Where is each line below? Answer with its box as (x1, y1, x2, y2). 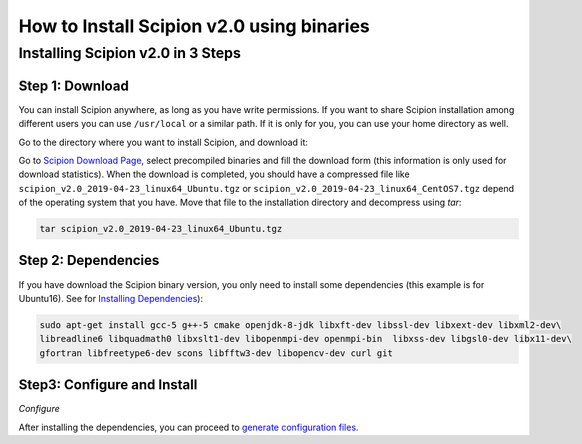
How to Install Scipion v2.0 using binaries (18, 15, 370, 37)
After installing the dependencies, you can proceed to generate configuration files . (18, 421, 359, 433)
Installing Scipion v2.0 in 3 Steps (18, 44, 242, 62)
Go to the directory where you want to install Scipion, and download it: (18, 136, 309, 148)
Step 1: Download (18, 77, 129, 94)
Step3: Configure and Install (18, 376, 198, 394)
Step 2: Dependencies (18, 252, 160, 269)
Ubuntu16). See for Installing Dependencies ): (18, 292, 204, 304)
